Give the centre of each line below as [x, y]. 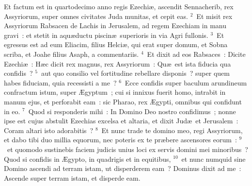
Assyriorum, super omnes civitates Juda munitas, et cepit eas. [96, 16]
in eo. [12, 111]
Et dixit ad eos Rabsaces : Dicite [196, 54]
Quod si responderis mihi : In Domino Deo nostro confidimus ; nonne [132, 111]
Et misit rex [214, 16]
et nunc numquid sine [213, 159]
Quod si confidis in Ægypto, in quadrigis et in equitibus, [87, 159]
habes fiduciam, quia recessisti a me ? [60, 82]
